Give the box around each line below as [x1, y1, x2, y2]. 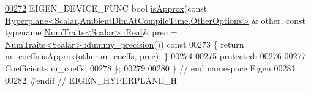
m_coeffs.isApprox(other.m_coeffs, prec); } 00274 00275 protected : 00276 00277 [5, 49, 306, 62]
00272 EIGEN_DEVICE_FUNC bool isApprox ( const [5, 2, 208, 14]
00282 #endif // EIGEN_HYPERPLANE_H [5, 73, 177, 86]
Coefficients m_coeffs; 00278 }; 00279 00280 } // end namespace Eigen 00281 [5, 61, 296, 74]
